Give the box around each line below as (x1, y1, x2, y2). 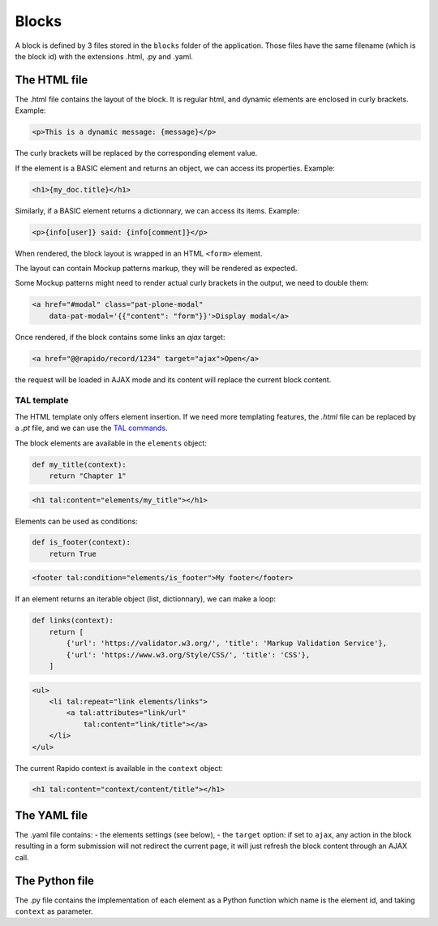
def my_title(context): (32, 459, 127, 469)
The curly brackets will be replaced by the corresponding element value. (15, 149, 258, 158)
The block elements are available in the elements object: (15, 438, 207, 448)
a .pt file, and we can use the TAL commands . (15, 423, 168, 433)
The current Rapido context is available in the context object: (15, 763, 223, 773)
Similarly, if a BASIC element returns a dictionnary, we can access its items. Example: (15, 205, 300, 215)
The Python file (15, 873, 95, 888)
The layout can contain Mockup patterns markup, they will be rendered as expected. (15, 263, 298, 273)
